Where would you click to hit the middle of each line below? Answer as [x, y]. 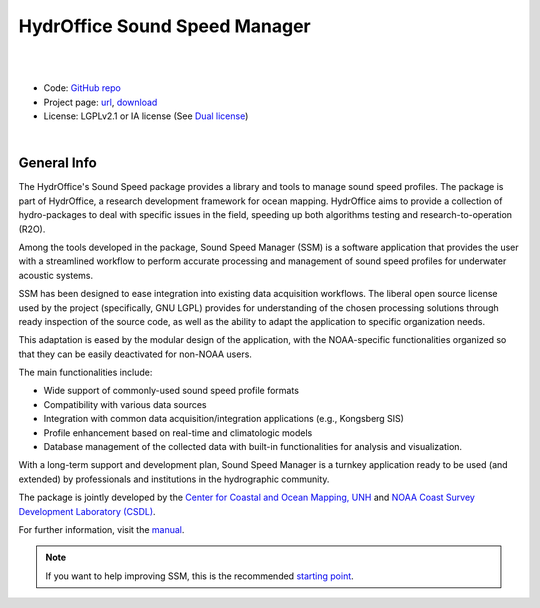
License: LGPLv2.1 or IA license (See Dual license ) [146, 116]
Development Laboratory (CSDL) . [87, 511]
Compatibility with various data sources [125, 404]
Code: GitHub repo [82, 88]
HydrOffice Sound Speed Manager [164, 26]
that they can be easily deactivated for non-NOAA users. [135, 354]
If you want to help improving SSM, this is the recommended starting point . [199, 576]
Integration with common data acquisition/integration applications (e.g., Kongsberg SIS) [224, 419]
